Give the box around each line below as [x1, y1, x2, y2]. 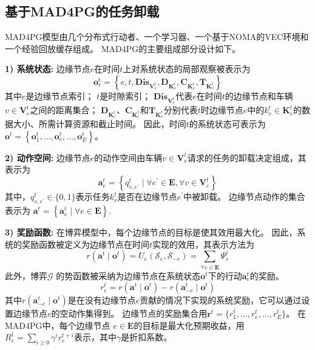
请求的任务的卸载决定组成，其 [187, 151, 307, 163]
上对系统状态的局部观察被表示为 [123, 62, 251, 75]
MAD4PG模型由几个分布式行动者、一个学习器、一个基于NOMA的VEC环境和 [5, 30, 309, 43]
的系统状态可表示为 [189, 117, 266, 130]
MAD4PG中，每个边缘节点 [5, 319, 110, 331]
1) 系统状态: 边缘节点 [5, 62, 90, 75]
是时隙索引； [100, 89, 151, 102]
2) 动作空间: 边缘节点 [5, 151, 90, 163]
